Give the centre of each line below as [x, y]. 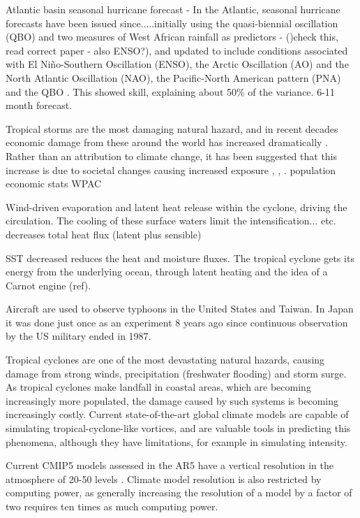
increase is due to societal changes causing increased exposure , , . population [171, 170]
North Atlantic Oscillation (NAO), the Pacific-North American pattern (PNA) [173, 77]
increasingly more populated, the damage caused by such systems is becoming [172, 400]
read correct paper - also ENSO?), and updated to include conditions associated [177, 50]
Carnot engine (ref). [48, 285]
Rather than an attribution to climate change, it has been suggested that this [172, 156]
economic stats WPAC [54, 184]
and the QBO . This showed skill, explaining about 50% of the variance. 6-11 [170, 91]
